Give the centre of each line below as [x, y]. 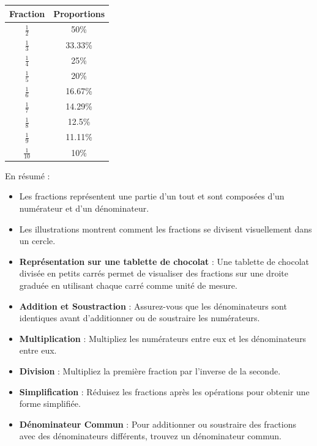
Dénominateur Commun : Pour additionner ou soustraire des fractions [158, 424]
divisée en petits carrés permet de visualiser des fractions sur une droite [154, 273]
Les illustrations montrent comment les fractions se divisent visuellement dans [166, 229]
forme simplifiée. [50, 403]
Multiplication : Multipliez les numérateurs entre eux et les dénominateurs [163, 338]
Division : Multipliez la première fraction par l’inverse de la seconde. [150, 370]
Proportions [79, 13]
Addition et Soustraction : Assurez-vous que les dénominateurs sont [153, 306]
